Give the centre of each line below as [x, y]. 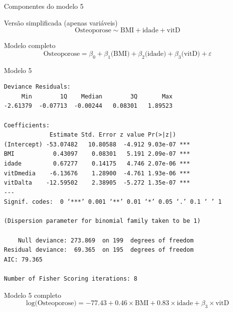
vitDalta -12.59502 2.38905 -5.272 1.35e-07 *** [97, 183]
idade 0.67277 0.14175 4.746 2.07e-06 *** [97, 163]
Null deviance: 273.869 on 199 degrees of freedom [106, 240]
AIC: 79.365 [23, 259]
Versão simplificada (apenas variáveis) [61, 22]
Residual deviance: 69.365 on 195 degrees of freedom [99, 250]
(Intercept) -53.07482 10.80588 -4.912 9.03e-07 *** [97, 144]
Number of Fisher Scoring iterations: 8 [71, 279]
